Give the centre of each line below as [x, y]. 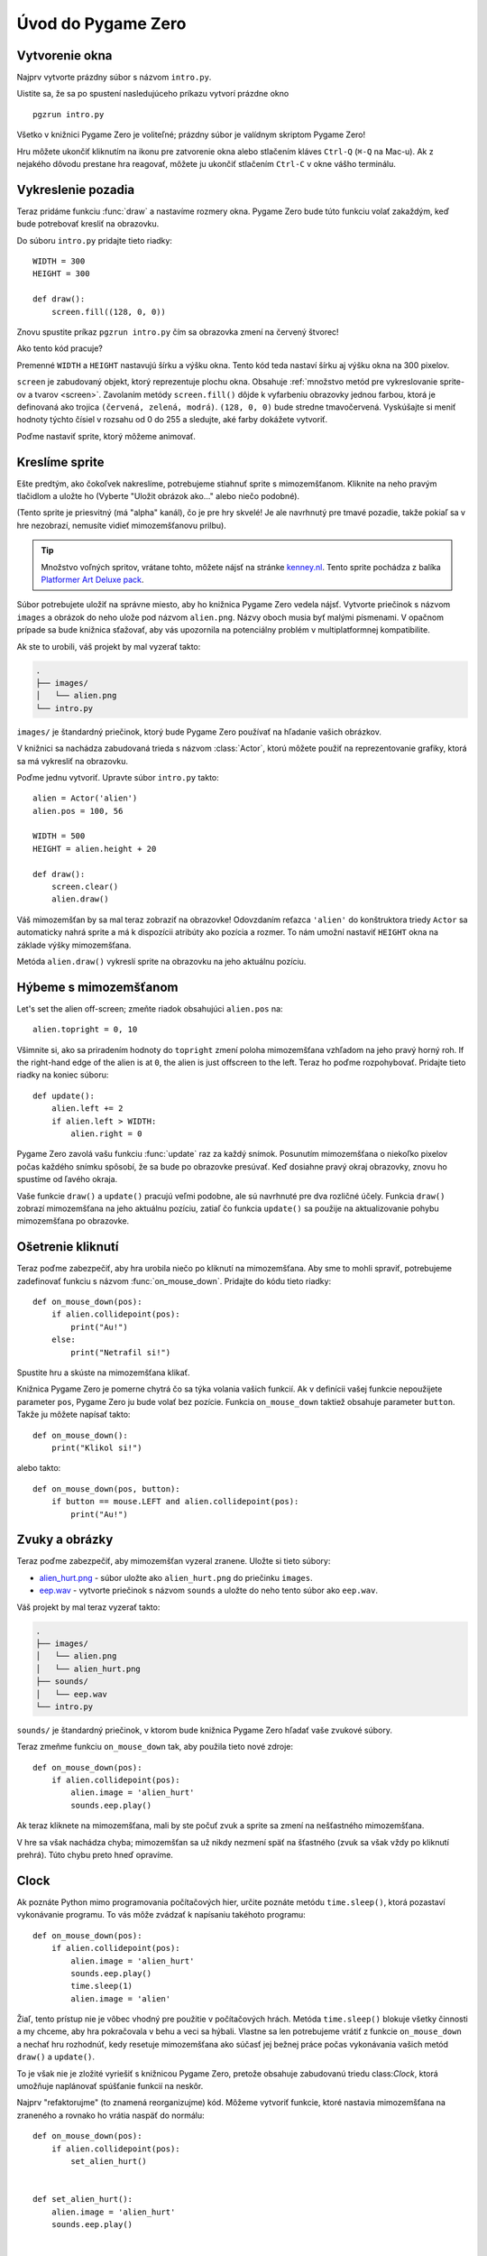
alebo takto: [39, 1468]
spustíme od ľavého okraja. [67, 1179]
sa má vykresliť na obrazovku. [73, 761]
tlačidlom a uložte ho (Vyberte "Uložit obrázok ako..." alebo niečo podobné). [158, 496]
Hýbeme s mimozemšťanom [97, 987]
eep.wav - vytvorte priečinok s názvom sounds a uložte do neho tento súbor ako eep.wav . [209, 1590]
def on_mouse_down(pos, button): [106, 1489]
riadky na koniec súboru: [63, 1075]
